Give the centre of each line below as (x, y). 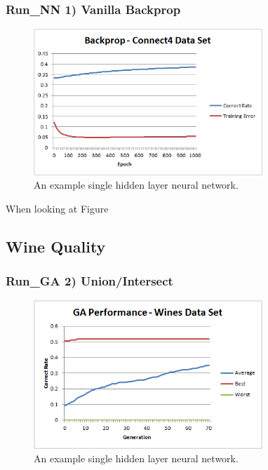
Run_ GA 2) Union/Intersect (89, 281)
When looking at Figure (57, 208)
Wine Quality (56, 246)
